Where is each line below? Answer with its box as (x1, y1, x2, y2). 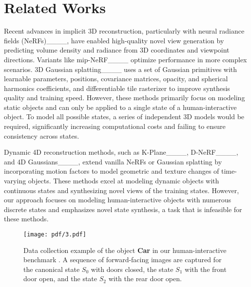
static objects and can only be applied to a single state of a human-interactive (4, 102, 237, 112)
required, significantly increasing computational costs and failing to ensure (4, 121, 226, 131)
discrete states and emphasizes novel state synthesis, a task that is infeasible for (4, 204, 242, 214)
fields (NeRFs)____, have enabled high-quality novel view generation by (4, 35, 224, 45)
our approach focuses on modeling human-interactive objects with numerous (4, 195, 231, 205)
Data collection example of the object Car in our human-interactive (23, 245, 227, 255)
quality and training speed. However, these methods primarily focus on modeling (4, 92, 245, 103)
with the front (185, 264, 227, 274)
